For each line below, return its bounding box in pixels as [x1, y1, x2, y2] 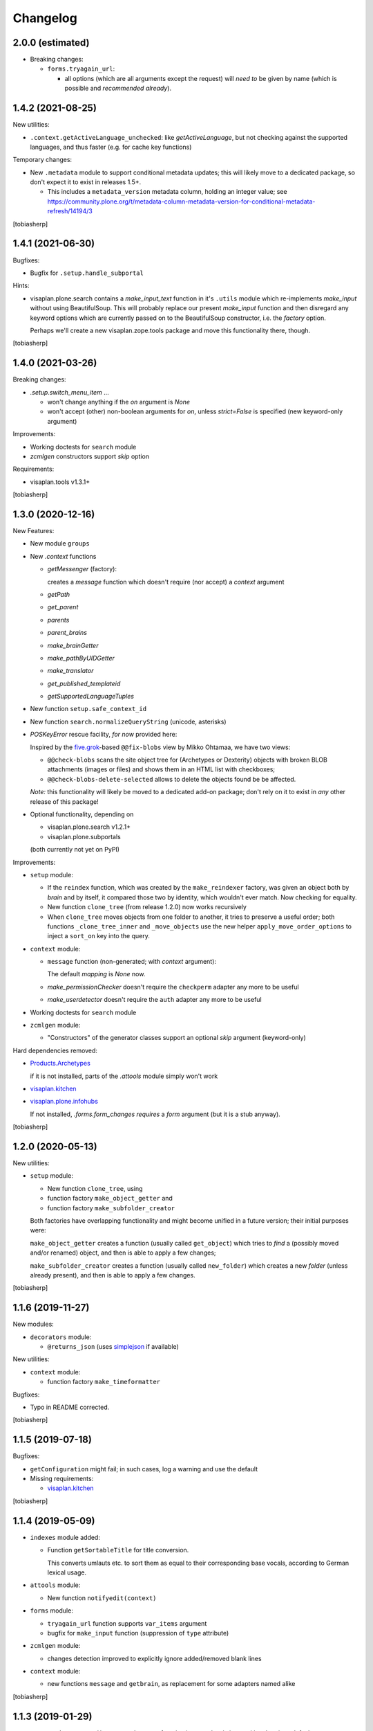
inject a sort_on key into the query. [47, 932, 150, 940]
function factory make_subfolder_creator [47, 1203, 175, 1212]
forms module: [30, 1606, 74, 1615]
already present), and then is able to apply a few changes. [30, 1271, 196, 1279]
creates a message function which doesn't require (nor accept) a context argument [47, 577, 285, 586]
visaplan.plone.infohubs [30, 1097, 98, 1106]
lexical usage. [47, 1568, 86, 1577]
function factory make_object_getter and [47, 1194, 173, 1203]
